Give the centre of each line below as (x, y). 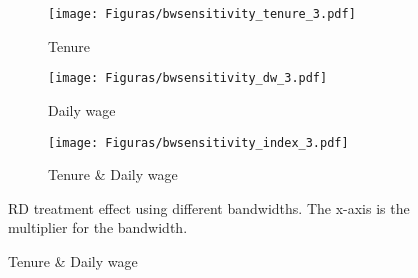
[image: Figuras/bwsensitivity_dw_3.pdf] (188, 78)
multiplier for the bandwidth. (98, 227)
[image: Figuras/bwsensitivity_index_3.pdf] (198, 142)
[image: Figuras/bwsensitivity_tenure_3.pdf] (202, 14)
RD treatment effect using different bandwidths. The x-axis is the (209, 207)
